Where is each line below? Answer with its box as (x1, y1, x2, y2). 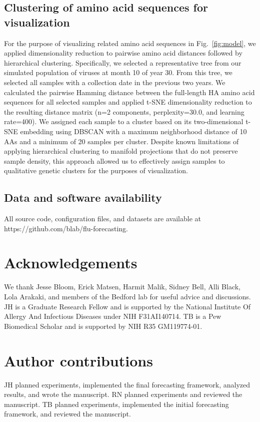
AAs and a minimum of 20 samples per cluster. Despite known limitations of (4, 136, 239, 146)
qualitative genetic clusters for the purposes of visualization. (4, 165, 188, 176)
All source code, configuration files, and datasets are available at (4, 213, 201, 224)
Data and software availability (4, 190, 162, 205)
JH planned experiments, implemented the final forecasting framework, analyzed (4, 379, 250, 389)
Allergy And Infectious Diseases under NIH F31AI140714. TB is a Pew (4, 311, 221, 321)
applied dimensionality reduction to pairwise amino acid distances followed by (4, 48, 242, 58)
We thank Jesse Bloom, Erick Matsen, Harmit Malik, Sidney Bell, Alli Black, (4, 281, 241, 292)
